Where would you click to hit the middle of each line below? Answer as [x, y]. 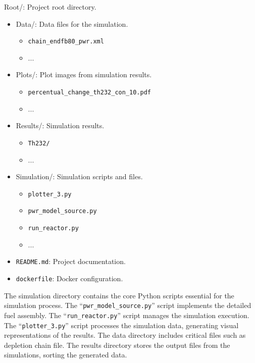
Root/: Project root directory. [50, 7]
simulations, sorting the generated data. [66, 355]
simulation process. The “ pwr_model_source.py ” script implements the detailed [128, 305]
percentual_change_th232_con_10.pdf [89, 93]
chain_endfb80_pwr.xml [66, 42]
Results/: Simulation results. [60, 125]
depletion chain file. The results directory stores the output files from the [117, 345]
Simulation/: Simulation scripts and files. [79, 176]
